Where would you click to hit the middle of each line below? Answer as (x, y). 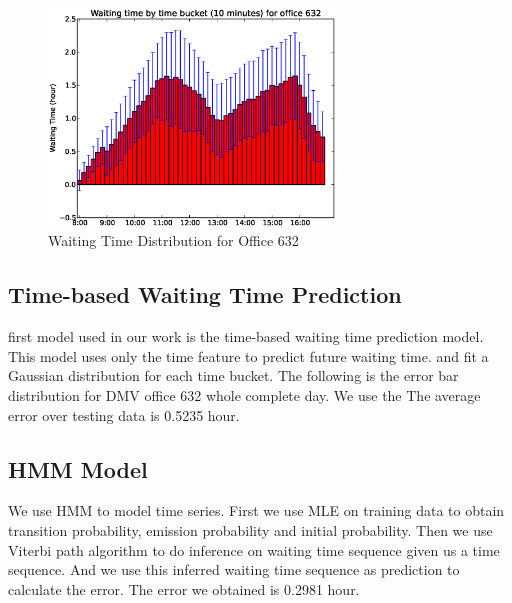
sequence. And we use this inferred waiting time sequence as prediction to (234, 569)
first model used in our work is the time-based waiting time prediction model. (246, 336)
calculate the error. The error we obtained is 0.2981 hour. (184, 588)
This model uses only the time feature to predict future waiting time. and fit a (248, 355)
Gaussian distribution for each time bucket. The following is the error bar (233, 375)
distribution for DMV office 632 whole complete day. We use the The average (244, 394)
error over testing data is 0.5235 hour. (124, 414)
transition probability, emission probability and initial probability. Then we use (250, 529)
